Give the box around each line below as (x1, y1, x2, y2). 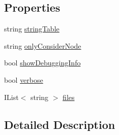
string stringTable (4, 23, 59, 34)
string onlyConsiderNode (4, 40, 81, 51)
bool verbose (4, 74, 43, 85)
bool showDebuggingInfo (4, 57, 81, 68)
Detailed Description (4, 116, 115, 132)
